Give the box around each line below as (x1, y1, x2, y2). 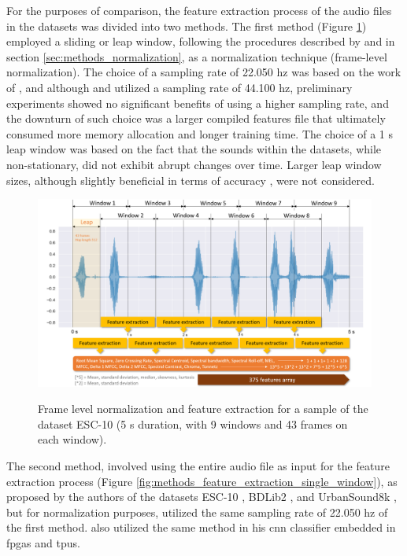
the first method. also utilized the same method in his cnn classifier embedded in (6, 519, 396, 536)
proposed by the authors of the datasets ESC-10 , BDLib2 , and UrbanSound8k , (6, 488, 397, 505)
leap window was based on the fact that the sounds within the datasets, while (6, 141, 382, 157)
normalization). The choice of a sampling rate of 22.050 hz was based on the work (6, 64, 401, 80)
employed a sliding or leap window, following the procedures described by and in (6, 33, 395, 50)
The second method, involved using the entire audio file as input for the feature (6, 458, 390, 473)
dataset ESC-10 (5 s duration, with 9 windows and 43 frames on (38, 415, 348, 432)
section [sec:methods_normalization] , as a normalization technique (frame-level (6, 48, 387, 64)
